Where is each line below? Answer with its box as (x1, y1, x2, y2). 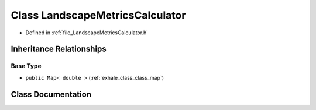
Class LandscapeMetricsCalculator (11, 9, 186, 22)
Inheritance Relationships (11, 44, 107, 54)
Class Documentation (11, 89, 92, 99)
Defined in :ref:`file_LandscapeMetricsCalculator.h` (25, 29, 149, 36)
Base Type (11, 62, 42, 70)
